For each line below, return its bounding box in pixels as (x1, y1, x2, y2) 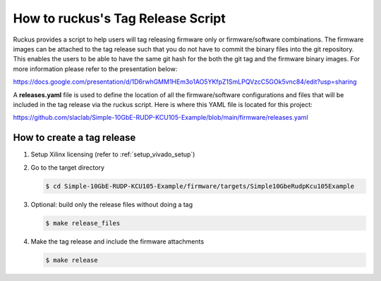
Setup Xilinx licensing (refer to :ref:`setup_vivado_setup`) (30, 150, 195, 158)
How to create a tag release (13, 132, 136, 144)
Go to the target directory (30, 163, 105, 172)
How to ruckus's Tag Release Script (13, 11, 226, 26)
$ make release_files (45, 219, 121, 227)
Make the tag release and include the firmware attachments (30, 237, 205, 246)
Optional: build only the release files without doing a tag (30, 200, 193, 208)
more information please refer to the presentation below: (13, 64, 178, 73)
